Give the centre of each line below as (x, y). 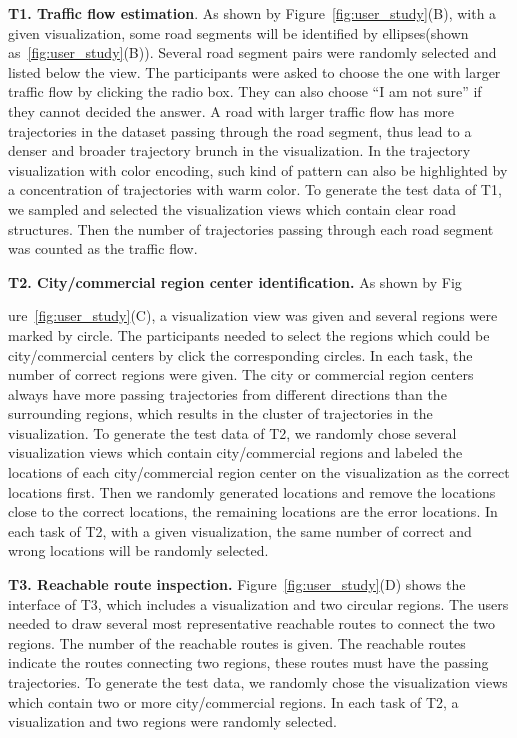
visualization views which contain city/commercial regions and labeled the (235, 452)
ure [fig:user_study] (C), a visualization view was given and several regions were (253, 315)
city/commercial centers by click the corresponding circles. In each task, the (240, 354)
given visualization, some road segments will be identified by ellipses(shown (238, 32)
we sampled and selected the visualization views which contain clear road (232, 208)
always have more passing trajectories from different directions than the (227, 393)
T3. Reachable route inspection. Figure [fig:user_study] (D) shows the (237, 584)
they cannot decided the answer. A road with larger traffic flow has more (231, 110)
